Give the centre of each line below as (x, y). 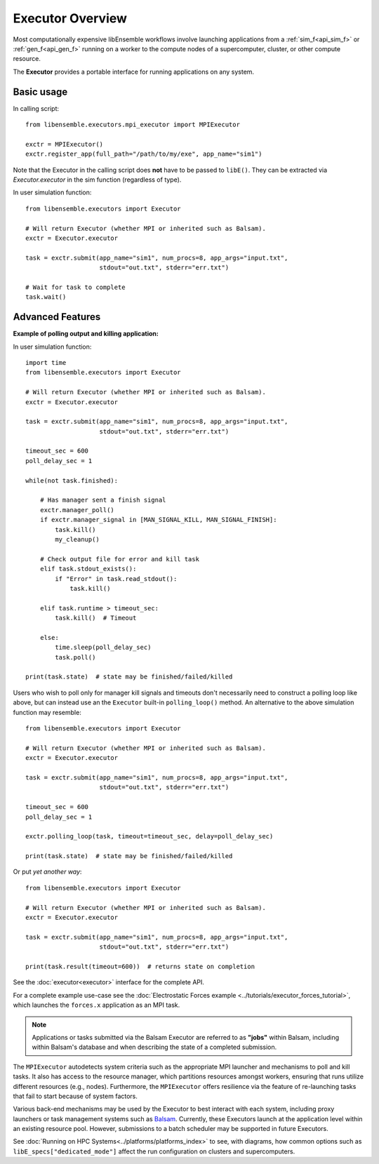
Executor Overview (70, 18)
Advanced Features (57, 317)
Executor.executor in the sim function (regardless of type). (97, 180)
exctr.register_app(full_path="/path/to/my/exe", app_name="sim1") (144, 154)
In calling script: (36, 108)
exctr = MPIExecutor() (65, 144)
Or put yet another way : (47, 872)
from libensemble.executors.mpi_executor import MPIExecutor (133, 125)
